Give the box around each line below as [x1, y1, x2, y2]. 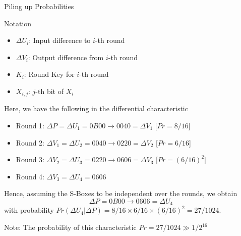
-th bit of [35, 85, 64, 96]
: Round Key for [24, 69, 75, 79]
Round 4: [16, 171, 45, 181]
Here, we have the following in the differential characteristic [4, 103, 188, 114]
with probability [4, 205, 54, 215]
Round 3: [16, 154, 45, 165]
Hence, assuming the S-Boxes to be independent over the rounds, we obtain [4, 188, 237, 199]
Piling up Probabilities [4, 1, 74, 11]
